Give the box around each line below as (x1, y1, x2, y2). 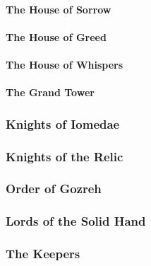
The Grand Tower (6, 85, 95, 100)
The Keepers (6, 245, 80, 262)
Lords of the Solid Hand (6, 212, 146, 230)
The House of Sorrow (6, 1, 111, 16)
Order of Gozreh (6, 180, 102, 197)
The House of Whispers (6, 57, 123, 71)
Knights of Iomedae (6, 115, 120, 132)
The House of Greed (6, 29, 107, 44)
